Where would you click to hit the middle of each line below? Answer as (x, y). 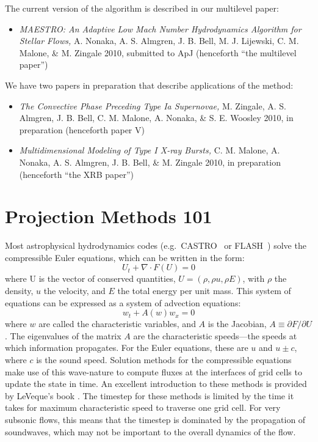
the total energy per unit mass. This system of (204, 291)
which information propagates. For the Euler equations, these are (127, 348)
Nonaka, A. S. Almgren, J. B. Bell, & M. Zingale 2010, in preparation (150, 162)
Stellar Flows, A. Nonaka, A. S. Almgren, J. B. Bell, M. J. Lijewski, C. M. (159, 41)
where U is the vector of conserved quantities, (90, 278)
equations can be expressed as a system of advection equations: (123, 302)
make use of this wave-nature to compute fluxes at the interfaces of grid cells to (154, 371)
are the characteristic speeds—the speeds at (215, 335)
